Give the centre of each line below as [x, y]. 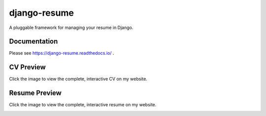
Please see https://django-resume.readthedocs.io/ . [62, 53]
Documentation [33, 42]
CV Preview [28, 67]
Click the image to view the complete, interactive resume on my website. [83, 105]
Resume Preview [35, 93]
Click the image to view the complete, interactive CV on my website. [78, 79]
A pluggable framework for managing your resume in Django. [71, 28]
